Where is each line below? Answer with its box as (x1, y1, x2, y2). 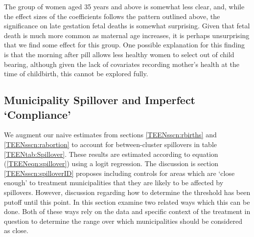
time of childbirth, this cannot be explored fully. (4, 68, 148, 79)
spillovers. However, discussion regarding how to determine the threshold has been (4, 187, 251, 197)
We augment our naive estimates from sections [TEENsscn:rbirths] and (4, 129, 217, 140)
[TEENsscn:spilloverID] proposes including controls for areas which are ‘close (4, 168, 235, 178)
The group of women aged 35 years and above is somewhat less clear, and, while (4, 1, 245, 11)
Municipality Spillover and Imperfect (4, 92, 195, 108)
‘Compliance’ (4, 107, 71, 122)
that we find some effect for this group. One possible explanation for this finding (4, 40, 245, 50)
